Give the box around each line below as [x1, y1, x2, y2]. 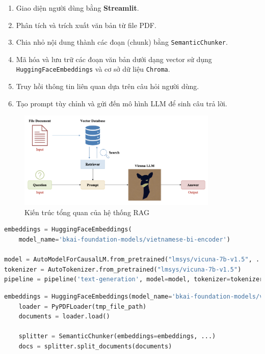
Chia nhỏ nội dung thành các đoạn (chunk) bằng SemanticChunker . [16, 37, 228, 47]
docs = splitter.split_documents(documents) [18, 343, 172, 350]
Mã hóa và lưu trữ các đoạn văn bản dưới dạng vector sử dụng [16, 53, 212, 64]
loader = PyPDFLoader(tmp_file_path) [18, 303, 147, 310]
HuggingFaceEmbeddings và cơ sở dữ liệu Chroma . [16, 64, 170, 74]
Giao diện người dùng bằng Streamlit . [16, 3, 139, 13]
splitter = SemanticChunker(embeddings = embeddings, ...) [18, 333, 216, 340]
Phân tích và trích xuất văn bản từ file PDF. [16, 19, 156, 30]
